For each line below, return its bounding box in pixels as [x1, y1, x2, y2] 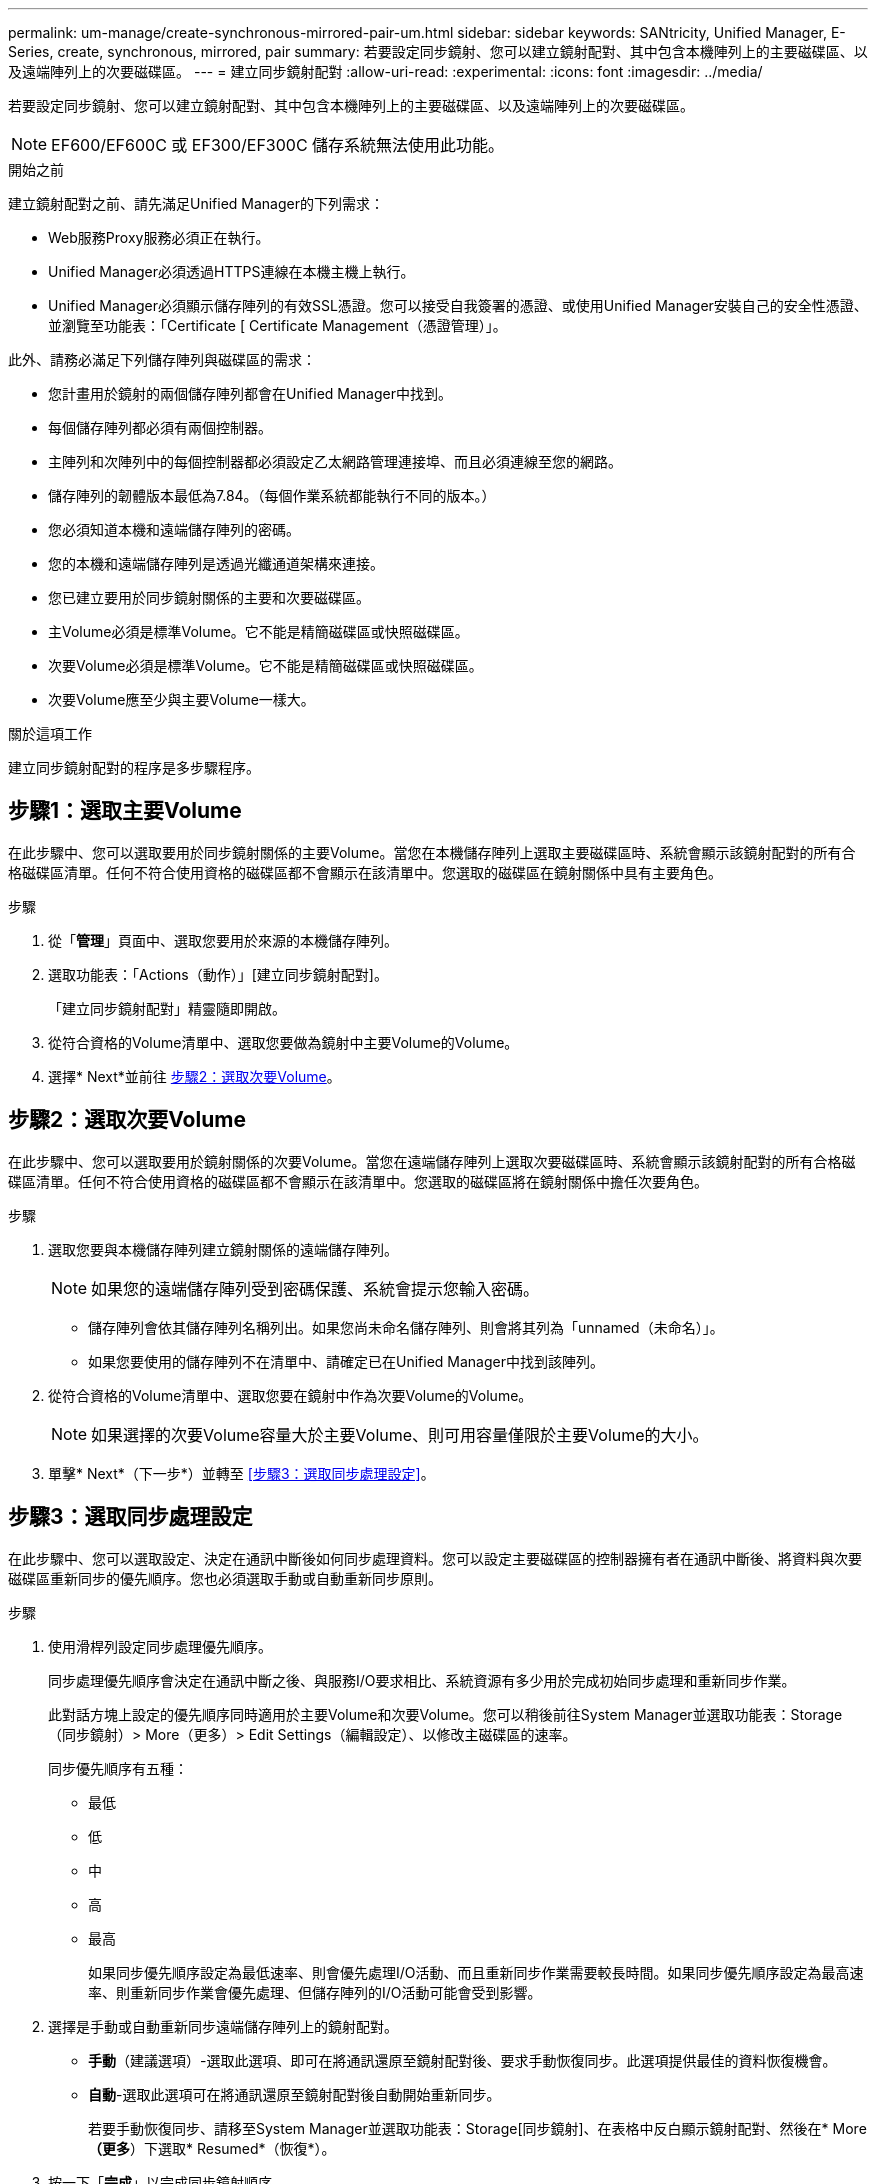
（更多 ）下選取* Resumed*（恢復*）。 [88, 2139, 336, 2157]
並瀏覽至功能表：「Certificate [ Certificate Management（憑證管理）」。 [48, 317, 507, 334]
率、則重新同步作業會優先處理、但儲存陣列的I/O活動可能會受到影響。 [88, 1983, 542, 2001]
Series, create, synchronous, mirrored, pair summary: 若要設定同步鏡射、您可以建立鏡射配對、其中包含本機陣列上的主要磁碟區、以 [8, 43, 868, 60]
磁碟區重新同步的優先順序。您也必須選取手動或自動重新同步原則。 [8, 1569, 442, 1587]
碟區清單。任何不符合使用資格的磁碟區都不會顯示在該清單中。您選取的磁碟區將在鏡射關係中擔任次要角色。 [8, 1172, 708, 1190]
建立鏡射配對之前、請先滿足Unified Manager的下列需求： [8, 195, 384, 212]
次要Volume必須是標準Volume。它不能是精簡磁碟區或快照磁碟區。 [48, 657, 483, 674]
